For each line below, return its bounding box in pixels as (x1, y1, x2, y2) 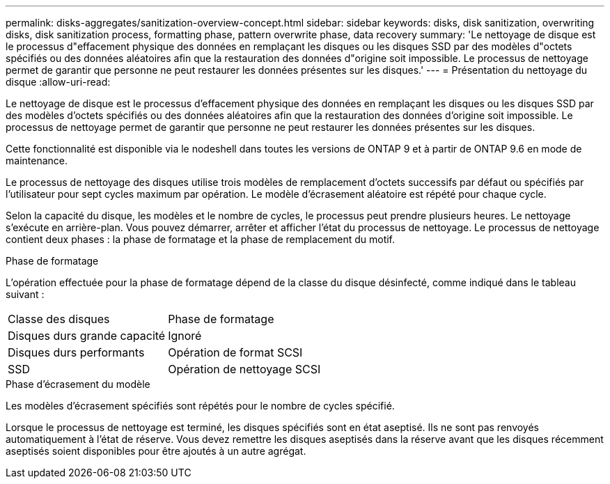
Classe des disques (8, 312, 110, 326)
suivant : (6, 288, 45, 300)
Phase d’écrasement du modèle (6, 378, 150, 390)
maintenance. (6, 155, 68, 166)
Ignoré (168, 329, 202, 343)
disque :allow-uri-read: (6, 76, 111, 88)
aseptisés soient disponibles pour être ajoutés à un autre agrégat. (6, 445, 306, 457)
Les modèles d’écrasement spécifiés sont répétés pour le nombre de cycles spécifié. (6, 400, 395, 412)
